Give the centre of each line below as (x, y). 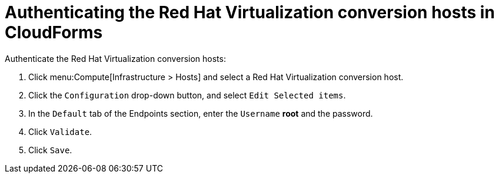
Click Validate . (60, 131)
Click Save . (50, 150)
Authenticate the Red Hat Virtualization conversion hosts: (115, 58)
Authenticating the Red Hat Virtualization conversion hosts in (250, 12)
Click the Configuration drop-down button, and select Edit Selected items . (187, 95)
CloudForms (54, 32)
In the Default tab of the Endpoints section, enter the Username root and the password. (201, 113)
